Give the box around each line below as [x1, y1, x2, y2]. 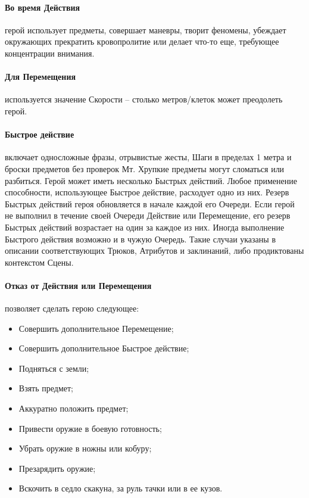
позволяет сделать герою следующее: [5, 302, 139, 315]
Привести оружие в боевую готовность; [18, 422, 162, 434]
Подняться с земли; [18, 362, 89, 374]
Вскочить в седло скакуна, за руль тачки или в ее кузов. [18, 482, 223, 494]
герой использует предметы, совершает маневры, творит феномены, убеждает [5, 23, 286, 36]
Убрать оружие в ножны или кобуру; [18, 442, 152, 455]
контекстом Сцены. [5, 256, 74, 268]
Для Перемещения [5, 70, 76, 83]
